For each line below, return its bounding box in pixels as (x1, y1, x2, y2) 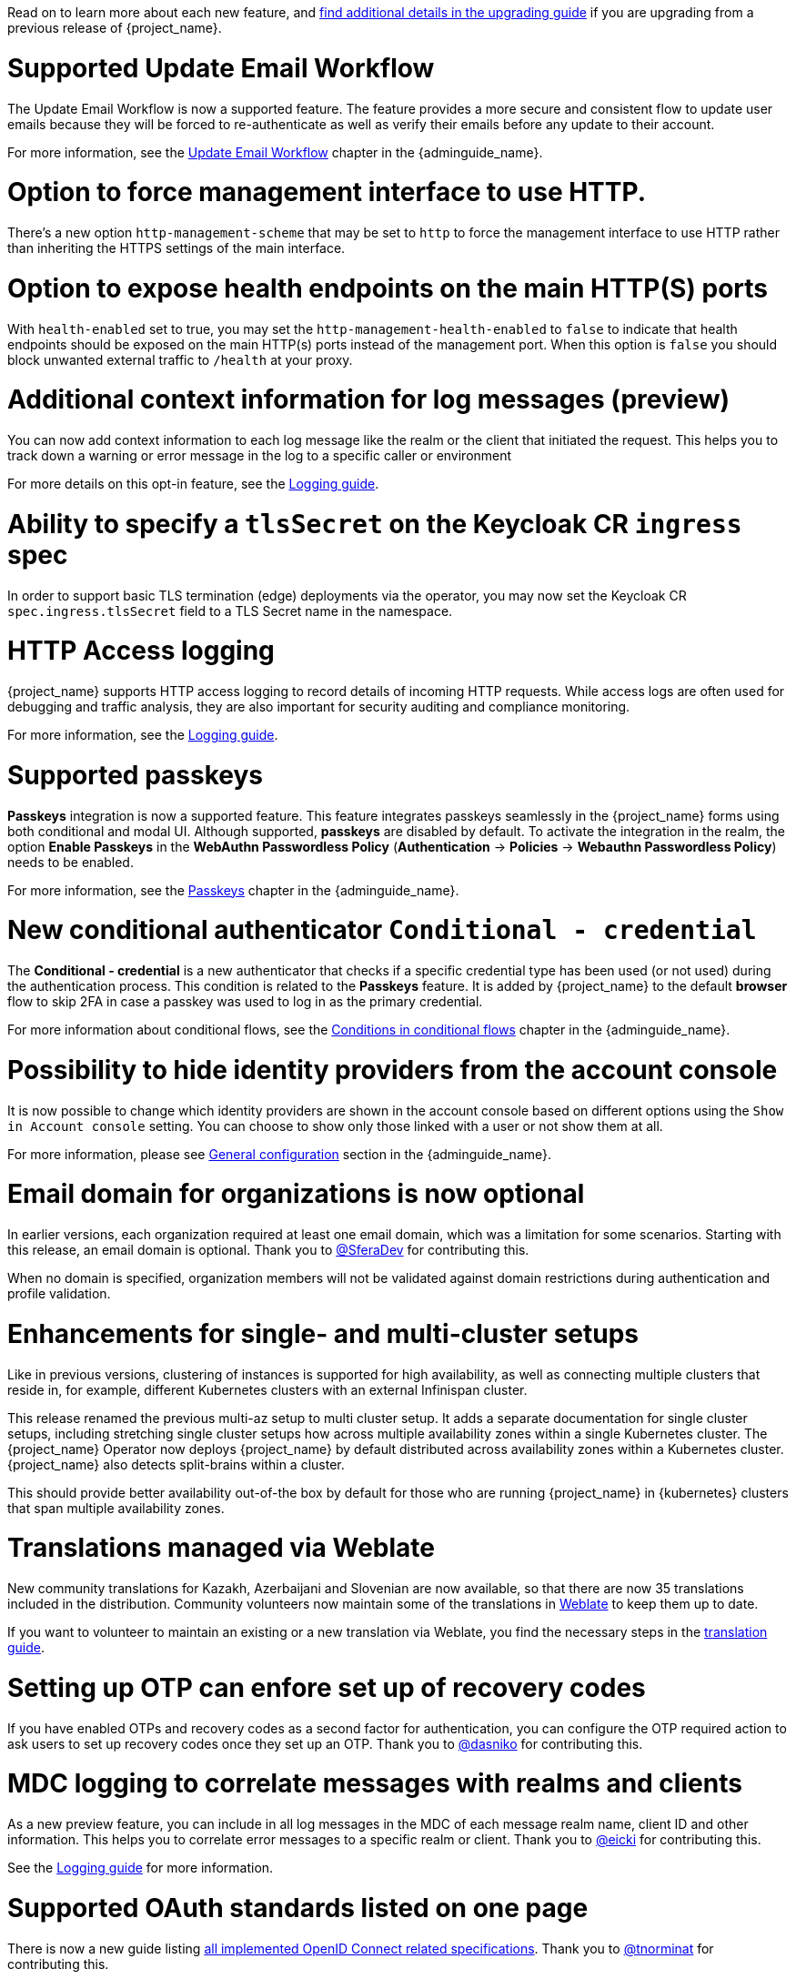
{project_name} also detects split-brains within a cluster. (7, 1456, 345, 1472)
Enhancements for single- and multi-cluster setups (7, 1318, 640, 1349)
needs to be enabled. (7, 853, 134, 870)
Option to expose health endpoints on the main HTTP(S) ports (7, 272, 769, 304)
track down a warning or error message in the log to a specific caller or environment (7, 448, 512, 463)
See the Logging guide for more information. (7, 1860, 274, 1875)
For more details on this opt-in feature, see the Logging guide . (7, 476, 379, 491)
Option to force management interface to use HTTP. (7, 177, 647, 208)
